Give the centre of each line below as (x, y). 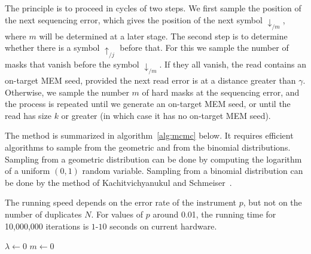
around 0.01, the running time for (214, 214)
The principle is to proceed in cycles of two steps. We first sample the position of (153, 8)
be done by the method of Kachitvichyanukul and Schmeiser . (118, 182)
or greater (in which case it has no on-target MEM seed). (166, 115)
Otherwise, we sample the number (67, 92)
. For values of (117, 214)
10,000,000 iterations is (47, 226)
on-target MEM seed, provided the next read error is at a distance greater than (150, 80)
